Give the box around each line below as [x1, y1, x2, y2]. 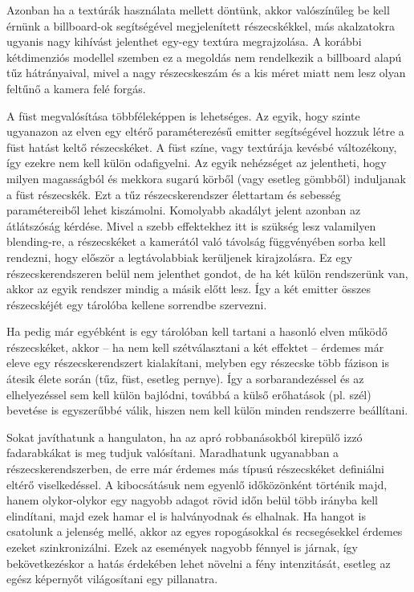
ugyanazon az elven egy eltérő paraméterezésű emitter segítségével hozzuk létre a [6, 123, 404, 140]
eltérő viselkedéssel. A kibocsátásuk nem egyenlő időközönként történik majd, [6, 476, 388, 492]
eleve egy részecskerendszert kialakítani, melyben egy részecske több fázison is [6, 354, 389, 371]
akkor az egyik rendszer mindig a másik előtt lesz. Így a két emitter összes [6, 280, 371, 297]
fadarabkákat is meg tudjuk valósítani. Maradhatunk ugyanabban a [6, 444, 339, 461]
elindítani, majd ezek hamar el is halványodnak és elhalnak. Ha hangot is [6, 507, 366, 524]
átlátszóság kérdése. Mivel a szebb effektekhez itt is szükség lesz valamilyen [6, 217, 376, 234]
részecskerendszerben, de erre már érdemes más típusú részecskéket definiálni [6, 460, 385, 477]
